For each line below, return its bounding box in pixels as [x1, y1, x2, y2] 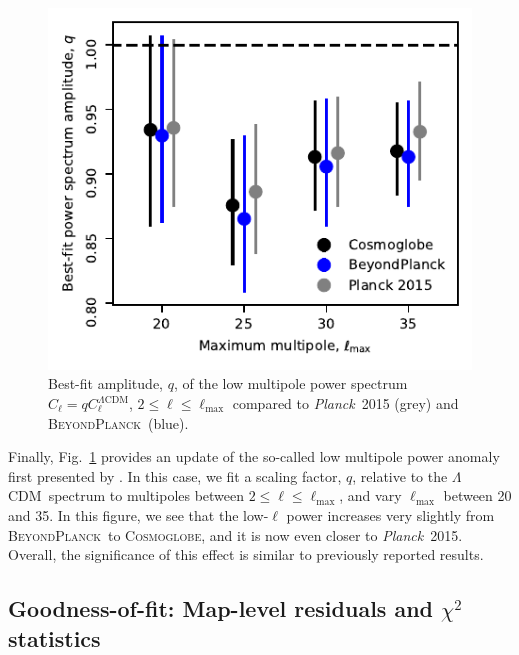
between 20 [443, 485, 512, 506]
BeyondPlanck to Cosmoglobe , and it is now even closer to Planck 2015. [8, 524, 463, 545]
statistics [8, 622, 101, 653]
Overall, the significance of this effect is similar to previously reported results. [8, 544, 484, 565]
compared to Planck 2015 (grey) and [232, 393, 459, 413]
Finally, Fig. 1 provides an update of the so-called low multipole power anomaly [8, 446, 500, 467]
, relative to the [352, 465, 448, 486]
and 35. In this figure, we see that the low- [8, 504, 269, 525]
